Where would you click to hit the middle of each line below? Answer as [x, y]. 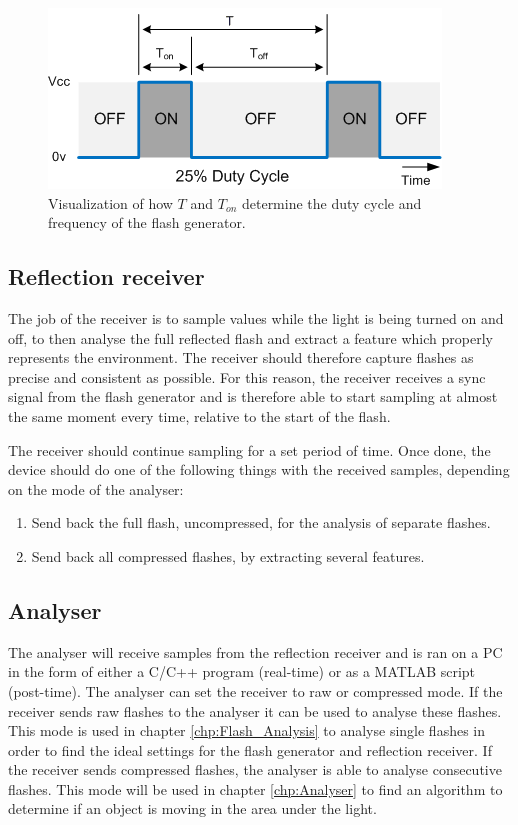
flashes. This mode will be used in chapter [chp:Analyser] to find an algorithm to [255, 788]
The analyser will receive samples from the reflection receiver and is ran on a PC [255, 651]
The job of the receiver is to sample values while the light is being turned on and [256, 317]
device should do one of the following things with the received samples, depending [259, 469]
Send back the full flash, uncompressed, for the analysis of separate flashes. [261, 522]
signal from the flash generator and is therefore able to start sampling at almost [253, 396]
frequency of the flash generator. [147, 222]
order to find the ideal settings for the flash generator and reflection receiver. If [250, 749]
